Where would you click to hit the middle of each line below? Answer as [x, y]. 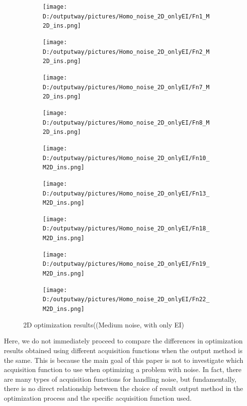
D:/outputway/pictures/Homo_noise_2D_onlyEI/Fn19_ [126, 264]
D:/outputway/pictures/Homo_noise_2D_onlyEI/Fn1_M [126, 16]
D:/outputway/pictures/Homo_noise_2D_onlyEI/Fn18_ [126, 229]
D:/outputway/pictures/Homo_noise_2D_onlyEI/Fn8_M [126, 122]
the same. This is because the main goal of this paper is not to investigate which [124, 360]
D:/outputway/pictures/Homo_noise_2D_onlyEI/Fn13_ [126, 193]
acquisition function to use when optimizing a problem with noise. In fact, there [123, 369]
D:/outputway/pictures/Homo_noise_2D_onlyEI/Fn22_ [126, 300]
